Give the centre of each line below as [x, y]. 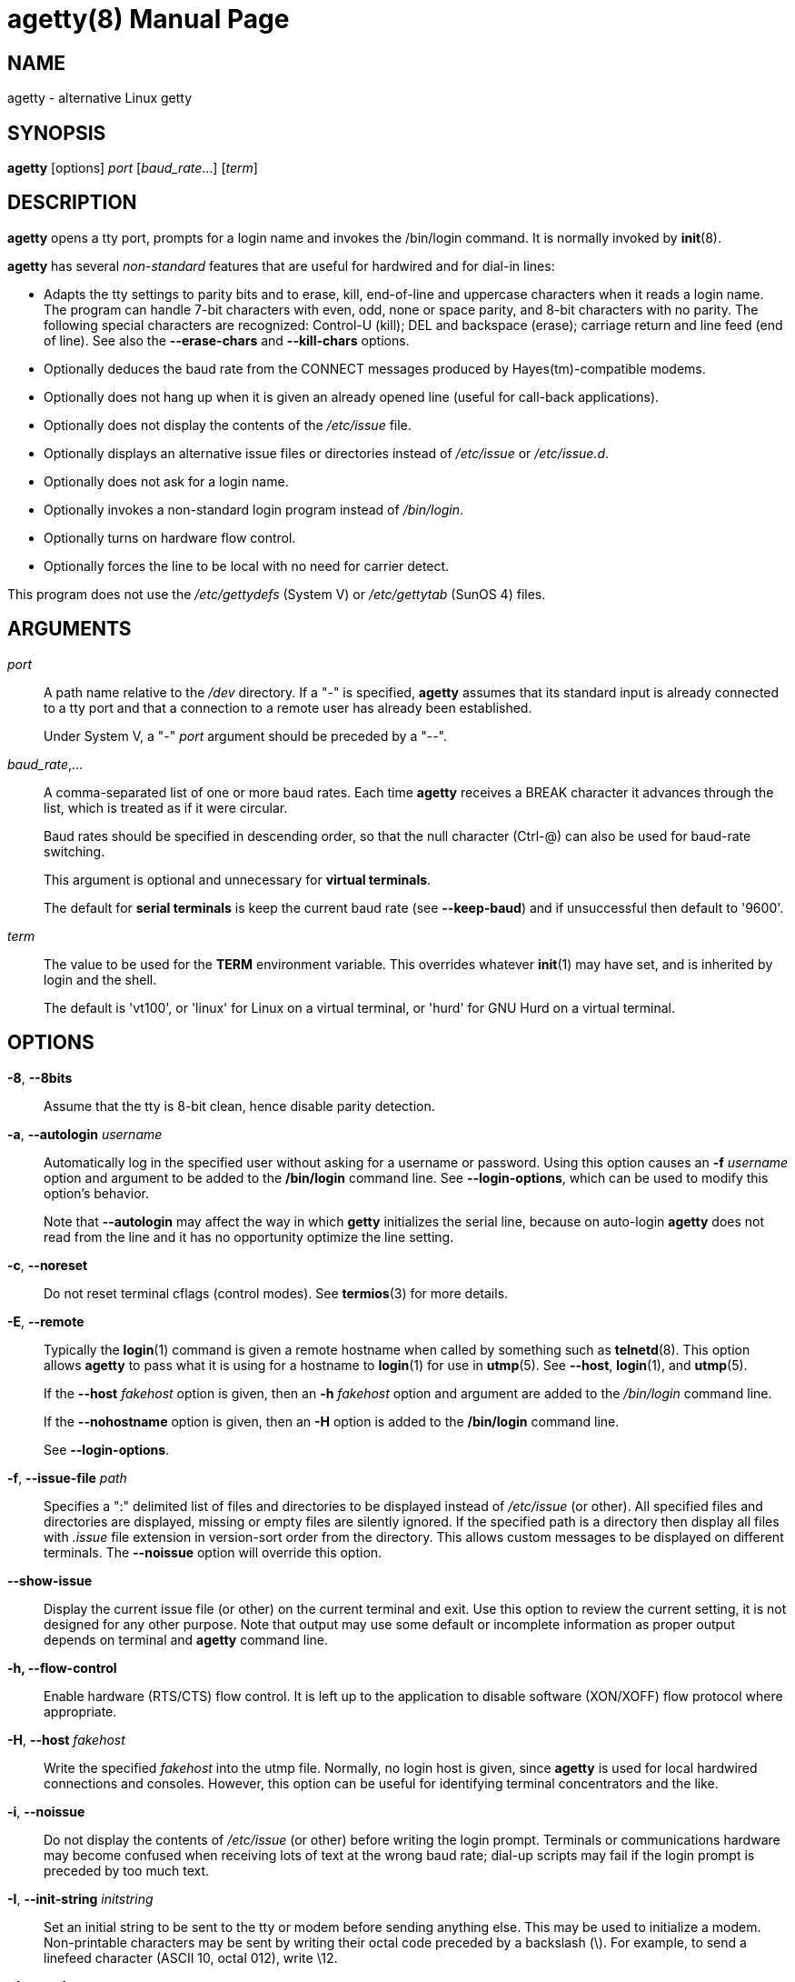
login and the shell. [100, 979]
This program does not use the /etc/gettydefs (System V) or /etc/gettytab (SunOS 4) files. [277, 594]
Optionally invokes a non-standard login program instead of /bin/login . [254, 509]
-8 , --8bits [40, 1077]
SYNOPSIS [57, 133]
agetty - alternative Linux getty [100, 98]
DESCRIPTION [72, 203]
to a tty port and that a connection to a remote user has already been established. [288, 707]
